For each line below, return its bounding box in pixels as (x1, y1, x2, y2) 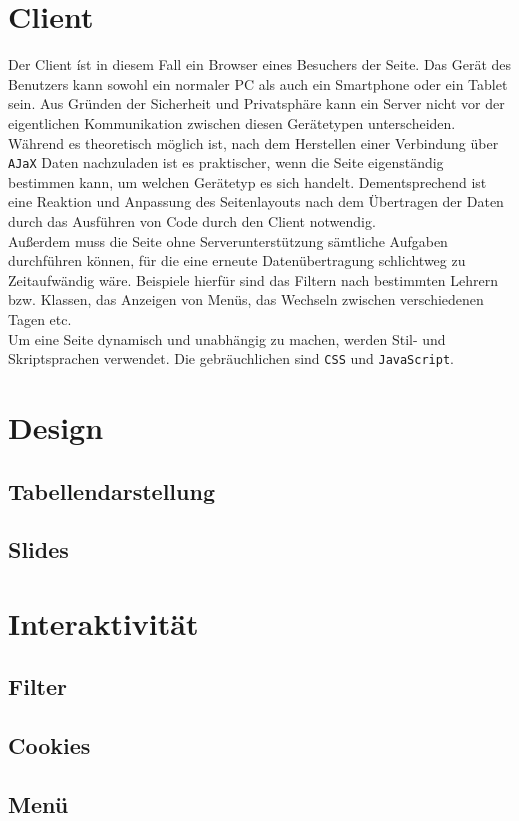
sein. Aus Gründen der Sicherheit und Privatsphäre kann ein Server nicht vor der (8, 93, 505, 114)
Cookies (8, 730, 91, 761)
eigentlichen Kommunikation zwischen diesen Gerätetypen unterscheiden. (8, 112, 456, 133)
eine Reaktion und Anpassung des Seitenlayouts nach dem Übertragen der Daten (8, 191, 504, 212)
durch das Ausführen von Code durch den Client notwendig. (8, 210, 376, 231)
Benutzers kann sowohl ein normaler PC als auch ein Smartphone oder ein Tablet (8, 73, 508, 94)
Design (8, 406, 104, 447)
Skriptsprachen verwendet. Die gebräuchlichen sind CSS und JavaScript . (8, 348, 454, 369)
